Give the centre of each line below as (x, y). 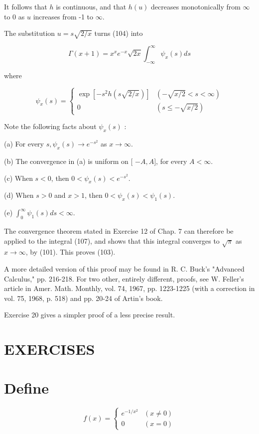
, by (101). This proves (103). (70, 252)
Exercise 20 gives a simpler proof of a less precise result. (90, 315)
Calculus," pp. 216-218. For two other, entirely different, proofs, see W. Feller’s (124, 278)
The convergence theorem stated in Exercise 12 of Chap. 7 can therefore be (119, 230)
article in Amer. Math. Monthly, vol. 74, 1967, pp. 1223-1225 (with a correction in (129, 288)
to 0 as (14, 16)
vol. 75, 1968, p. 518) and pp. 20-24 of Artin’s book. (83, 298)
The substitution (30, 33)
